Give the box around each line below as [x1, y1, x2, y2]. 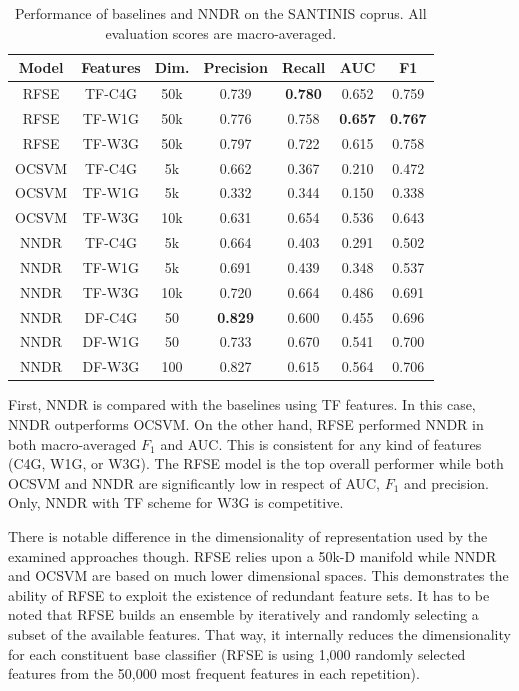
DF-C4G [84, 306, 138, 327]
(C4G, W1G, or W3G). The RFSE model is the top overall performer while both [8, 453, 504, 474]
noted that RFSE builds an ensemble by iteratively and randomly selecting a [8, 604, 479, 625]
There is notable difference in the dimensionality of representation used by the [8, 525, 488, 546]
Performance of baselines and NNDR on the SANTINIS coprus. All [14, 3, 427, 23]
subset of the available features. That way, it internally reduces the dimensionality [8, 623, 511, 644]
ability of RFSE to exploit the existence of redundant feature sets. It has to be [8, 584, 490, 605]
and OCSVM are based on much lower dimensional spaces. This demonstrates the [8, 565, 509, 586]
